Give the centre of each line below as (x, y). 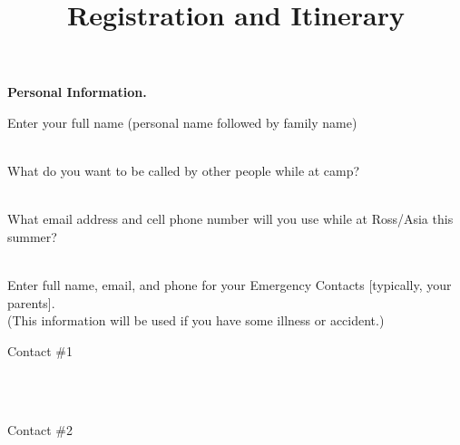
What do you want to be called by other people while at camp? (184, 171)
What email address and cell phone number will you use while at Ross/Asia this (230, 219)
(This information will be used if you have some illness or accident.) (196, 320)
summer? (32, 236)
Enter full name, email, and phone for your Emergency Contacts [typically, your (230, 285)
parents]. (31, 302)
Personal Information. (77, 92)
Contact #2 (40, 429)
